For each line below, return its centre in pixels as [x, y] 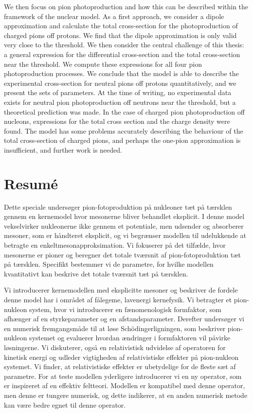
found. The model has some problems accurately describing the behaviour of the [124, 130]
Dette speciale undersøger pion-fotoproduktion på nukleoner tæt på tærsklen [118, 206]
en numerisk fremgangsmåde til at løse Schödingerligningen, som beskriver [115, 328]
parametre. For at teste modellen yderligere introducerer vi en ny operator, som [123, 376]
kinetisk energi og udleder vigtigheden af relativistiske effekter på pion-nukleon [121, 357]
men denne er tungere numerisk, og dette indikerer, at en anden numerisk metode [126, 395]
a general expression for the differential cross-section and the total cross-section [122, 54]
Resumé [31, 183]
